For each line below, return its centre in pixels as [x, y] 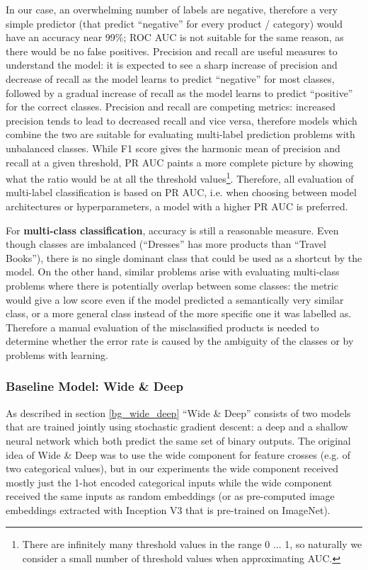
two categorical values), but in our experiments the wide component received [172, 468]
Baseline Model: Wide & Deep [94, 386]
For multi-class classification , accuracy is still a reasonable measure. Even [172, 230]
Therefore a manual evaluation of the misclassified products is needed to [162, 327]
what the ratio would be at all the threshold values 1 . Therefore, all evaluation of [180, 177]
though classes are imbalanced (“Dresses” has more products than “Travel [166, 244]
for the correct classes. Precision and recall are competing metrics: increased [171, 107]
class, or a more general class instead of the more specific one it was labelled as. [179, 313]
